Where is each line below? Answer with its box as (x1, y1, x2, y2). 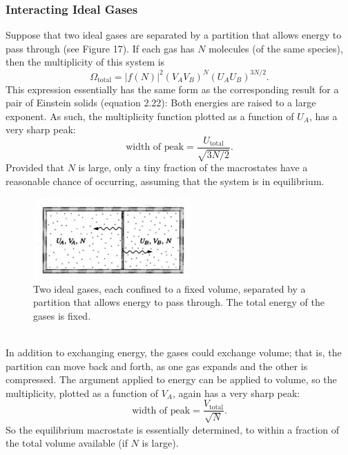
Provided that (6, 160, 65, 175)
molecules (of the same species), (209, 41, 343, 55)
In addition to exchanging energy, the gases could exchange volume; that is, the (6, 345, 342, 360)
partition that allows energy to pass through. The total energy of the (33, 295, 325, 309)
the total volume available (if (6, 436, 128, 450)
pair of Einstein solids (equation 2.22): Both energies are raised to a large (6, 95, 316, 110)
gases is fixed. (33, 308, 91, 322)
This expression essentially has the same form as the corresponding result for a (6, 81, 339, 96)
